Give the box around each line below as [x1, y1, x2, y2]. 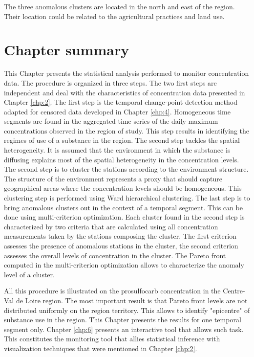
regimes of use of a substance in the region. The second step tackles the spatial [4, 135, 240, 145]
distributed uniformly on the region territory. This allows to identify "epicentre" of [4, 305, 250, 315]
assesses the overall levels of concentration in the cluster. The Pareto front [4, 250, 226, 260]
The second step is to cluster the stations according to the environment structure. [4, 164, 249, 174]
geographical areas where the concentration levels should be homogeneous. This [4, 183, 242, 193]
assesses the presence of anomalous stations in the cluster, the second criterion [4, 241, 238, 250]
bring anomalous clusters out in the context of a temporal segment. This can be [4, 202, 243, 212]
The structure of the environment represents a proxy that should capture [4, 173, 223, 183]
